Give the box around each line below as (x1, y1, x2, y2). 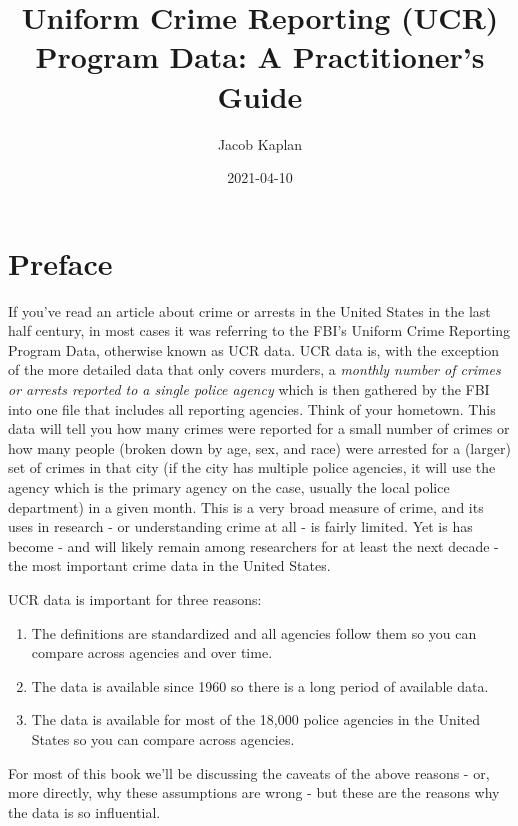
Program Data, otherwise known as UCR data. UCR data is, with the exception (8, 339, 500, 360)
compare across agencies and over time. (31, 642, 273, 663)
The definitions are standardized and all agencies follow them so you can (31, 622, 477, 643)
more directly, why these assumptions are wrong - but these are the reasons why (8, 782, 500, 803)
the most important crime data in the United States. (8, 555, 331, 576)
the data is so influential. (8, 801, 161, 822)
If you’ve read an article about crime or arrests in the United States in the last (8, 300, 491, 321)
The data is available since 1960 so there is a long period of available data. (31, 675, 489, 696)
